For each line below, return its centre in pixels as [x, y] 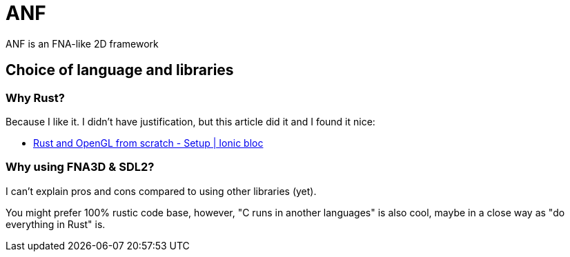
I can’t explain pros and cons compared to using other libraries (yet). [161, 191]
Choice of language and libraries [120, 70]
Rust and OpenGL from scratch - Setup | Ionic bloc [148, 143]
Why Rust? [35, 97]
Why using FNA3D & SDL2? [80, 167]
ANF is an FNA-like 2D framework [82, 43]
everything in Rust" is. [56, 224]
